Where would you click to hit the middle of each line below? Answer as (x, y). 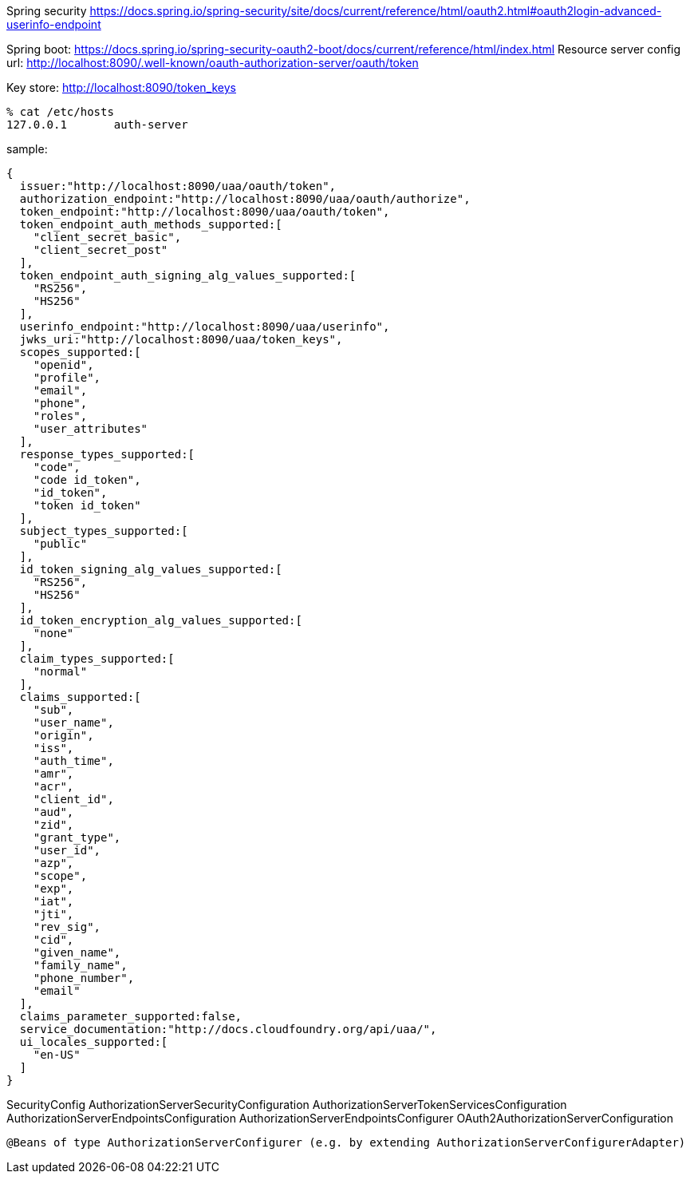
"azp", (53, 863)
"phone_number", (84, 978)
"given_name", (77, 952)
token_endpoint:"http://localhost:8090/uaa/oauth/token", (205, 212)
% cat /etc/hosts (60, 112)
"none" (53, 633)
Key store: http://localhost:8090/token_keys (121, 87)
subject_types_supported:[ (104, 531)
